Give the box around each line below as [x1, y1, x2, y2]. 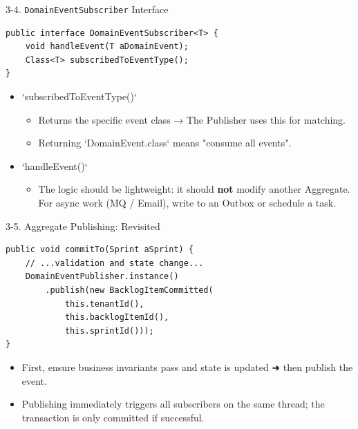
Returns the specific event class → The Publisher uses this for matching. [38, 112, 346, 126]
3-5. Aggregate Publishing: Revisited [6, 218, 160, 233]
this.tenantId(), [64, 298, 144, 309]
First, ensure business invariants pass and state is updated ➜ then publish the [21, 359, 353, 374]
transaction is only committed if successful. [21, 410, 205, 424]
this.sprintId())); [64, 325, 154, 336]
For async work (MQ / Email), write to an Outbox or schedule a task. [38, 196, 337, 209]
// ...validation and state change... [25, 258, 204, 268]
